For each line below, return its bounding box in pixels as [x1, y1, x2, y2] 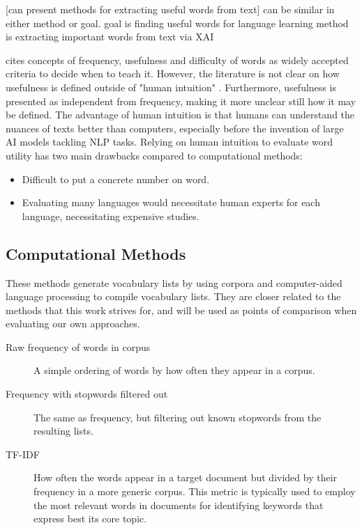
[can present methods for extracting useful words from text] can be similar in [6, 2, 335, 16]
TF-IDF [6, 446, 40, 461]
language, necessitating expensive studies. [22, 208, 199, 223]
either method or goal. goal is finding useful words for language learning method [6, 15, 349, 30]
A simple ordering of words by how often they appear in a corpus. [33, 363, 315, 377]
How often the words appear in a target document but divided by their [33, 470, 338, 485]
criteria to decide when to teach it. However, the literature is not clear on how [6, 66, 340, 81]
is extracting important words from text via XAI [6, 29, 214, 44]
